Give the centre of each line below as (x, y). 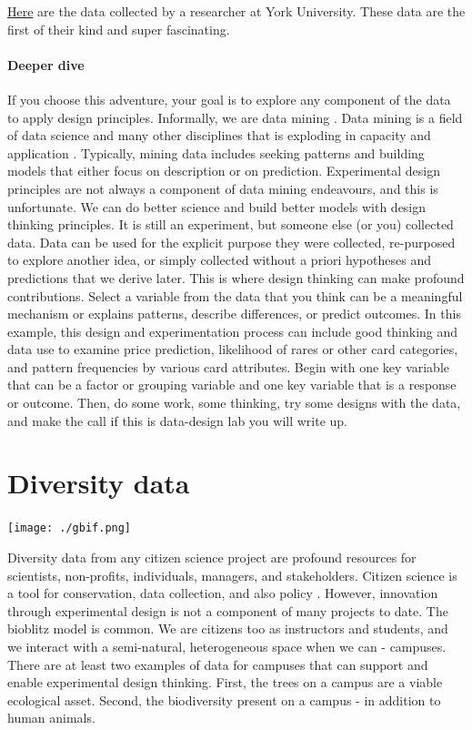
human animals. (51, 718)
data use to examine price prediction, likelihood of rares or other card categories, (233, 349)
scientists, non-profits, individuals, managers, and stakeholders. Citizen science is (232, 575)
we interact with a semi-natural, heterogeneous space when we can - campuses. (227, 647)
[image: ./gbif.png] (70, 528)
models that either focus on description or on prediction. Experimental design (224, 171)
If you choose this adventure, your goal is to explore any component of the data (229, 99)
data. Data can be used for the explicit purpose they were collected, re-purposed (231, 242)
